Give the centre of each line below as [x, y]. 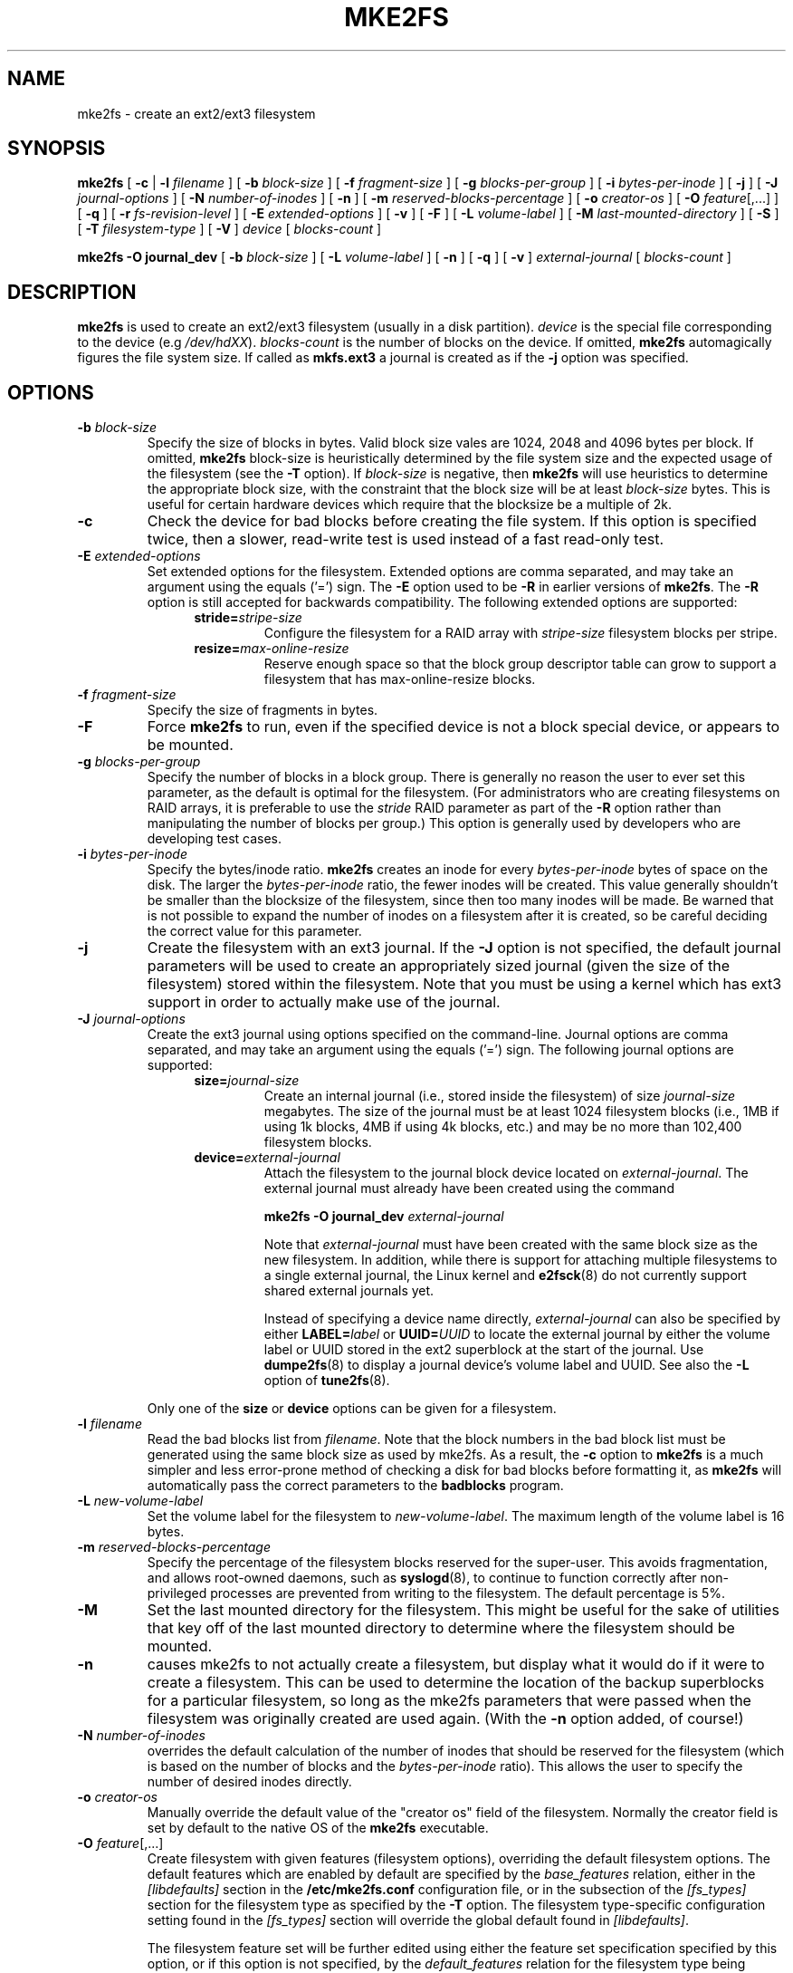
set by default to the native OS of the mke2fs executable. [318, 1828]
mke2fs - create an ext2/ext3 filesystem [196, 113]
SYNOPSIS [57, 149]
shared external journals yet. [349, 1291]
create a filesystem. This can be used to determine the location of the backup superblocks [456, 1683]
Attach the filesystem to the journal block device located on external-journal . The [506, 1173]
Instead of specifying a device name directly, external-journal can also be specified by [522, 1319]
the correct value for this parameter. [254, 931]
